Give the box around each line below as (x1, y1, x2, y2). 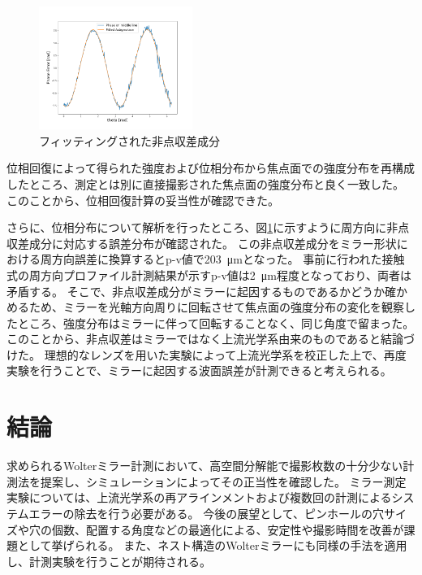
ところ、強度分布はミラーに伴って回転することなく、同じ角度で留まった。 (17, 314, 415, 331)
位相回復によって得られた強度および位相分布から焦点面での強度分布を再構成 (6, 159, 415, 176)
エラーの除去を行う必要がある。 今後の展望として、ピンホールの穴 (28, 504, 385, 521)
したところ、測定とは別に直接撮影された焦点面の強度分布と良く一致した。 (6, 175, 404, 192)
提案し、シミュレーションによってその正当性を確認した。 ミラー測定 (40, 473, 407, 490)
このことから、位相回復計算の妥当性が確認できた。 (6, 191, 279, 208)
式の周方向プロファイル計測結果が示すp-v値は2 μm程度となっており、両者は (6, 266, 411, 283)
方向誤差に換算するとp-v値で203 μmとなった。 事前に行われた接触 (51, 250, 405, 268)
